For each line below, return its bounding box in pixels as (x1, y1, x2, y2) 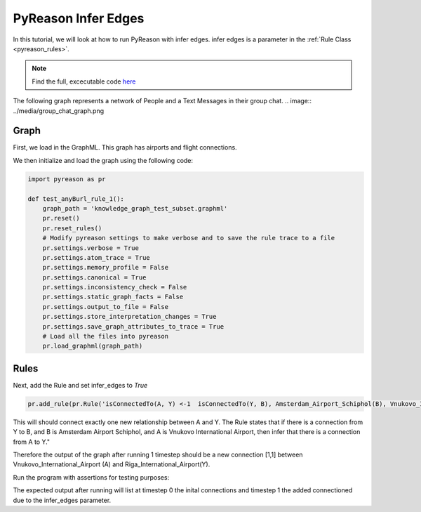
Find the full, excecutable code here (32, 77, 136, 86)
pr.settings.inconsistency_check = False (42, 283, 187, 291)
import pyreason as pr (27, 175, 106, 183)
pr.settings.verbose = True (42, 244, 140, 252)
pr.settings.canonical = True (42, 273, 147, 281)
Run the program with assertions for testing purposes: (13, 473, 170, 481)
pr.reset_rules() (42, 224, 102, 232)
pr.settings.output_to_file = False (42, 303, 168, 310)
